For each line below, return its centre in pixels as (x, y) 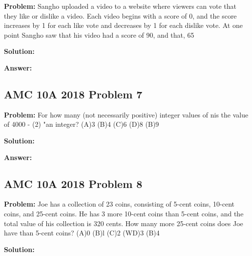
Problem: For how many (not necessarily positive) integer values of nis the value (126, 114)
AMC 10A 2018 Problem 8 (73, 183)
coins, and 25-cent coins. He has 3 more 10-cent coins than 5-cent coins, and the (124, 213)
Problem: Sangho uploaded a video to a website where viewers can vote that (120, 6)
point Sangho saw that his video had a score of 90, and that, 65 (99, 35)
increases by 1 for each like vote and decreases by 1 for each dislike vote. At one (123, 25)
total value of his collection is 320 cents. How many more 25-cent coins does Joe (124, 223)
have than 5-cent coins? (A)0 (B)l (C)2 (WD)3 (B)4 (82, 233)
